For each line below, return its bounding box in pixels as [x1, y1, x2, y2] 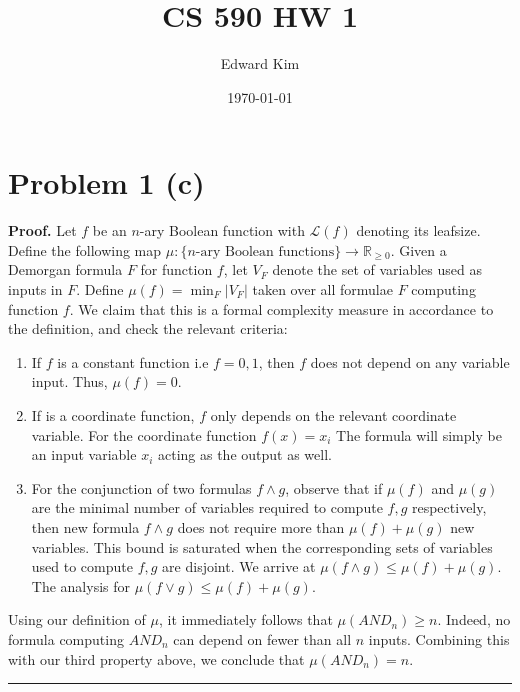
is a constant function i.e [57, 351, 209, 372]
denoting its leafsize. [356, 220, 481, 241]
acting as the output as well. [157, 444, 332, 465]
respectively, [411, 497, 487, 518]
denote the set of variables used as [272, 259, 482, 280]
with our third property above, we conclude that [8, 648, 305, 669]
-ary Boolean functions [195, 244, 335, 259]
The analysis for [31, 575, 130, 596]
